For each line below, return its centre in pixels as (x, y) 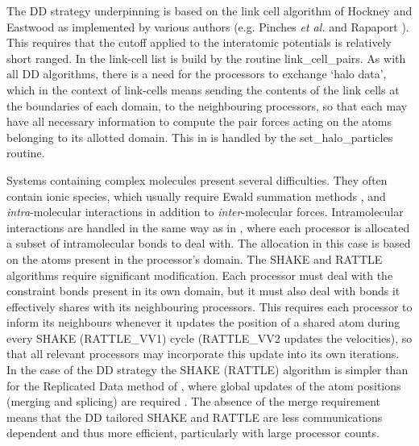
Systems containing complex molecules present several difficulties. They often (197, 179)
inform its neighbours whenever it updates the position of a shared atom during (203, 322)
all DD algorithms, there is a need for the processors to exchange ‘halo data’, (197, 74)
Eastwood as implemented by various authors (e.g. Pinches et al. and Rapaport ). (208, 26)
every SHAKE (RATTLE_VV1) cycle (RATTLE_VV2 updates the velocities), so (209, 338)
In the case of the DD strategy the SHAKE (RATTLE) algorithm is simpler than (207, 370)
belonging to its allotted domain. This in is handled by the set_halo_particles (200, 137)
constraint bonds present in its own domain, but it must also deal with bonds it (203, 291)
